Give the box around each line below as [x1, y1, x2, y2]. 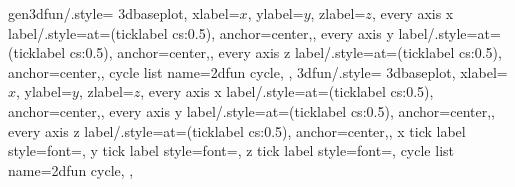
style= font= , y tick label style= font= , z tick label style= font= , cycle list [8, 140, 454, 161]
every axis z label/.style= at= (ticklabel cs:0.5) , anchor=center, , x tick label [8, 120, 466, 141]
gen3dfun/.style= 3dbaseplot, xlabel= [8, 3, 240, 23]
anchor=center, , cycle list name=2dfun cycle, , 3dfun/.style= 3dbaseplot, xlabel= [8, 61, 508, 82]
